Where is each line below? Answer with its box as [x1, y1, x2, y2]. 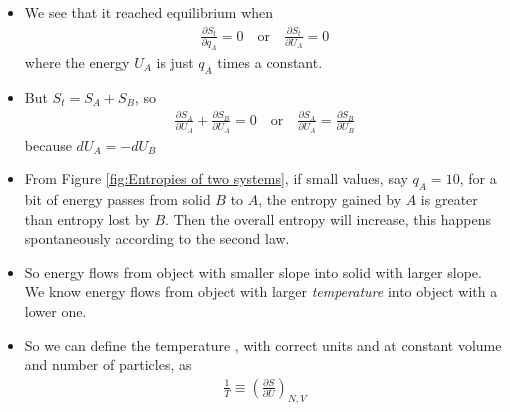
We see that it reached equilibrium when [24, 2, 274, 22]
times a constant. [217, 51, 323, 72]
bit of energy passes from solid [24, 189, 211, 210]
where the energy [24, 51, 130, 72]
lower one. [24, 301, 87, 322]
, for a [459, 168, 497, 189]
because [24, 134, 72, 155]
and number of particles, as [24, 354, 192, 375]
